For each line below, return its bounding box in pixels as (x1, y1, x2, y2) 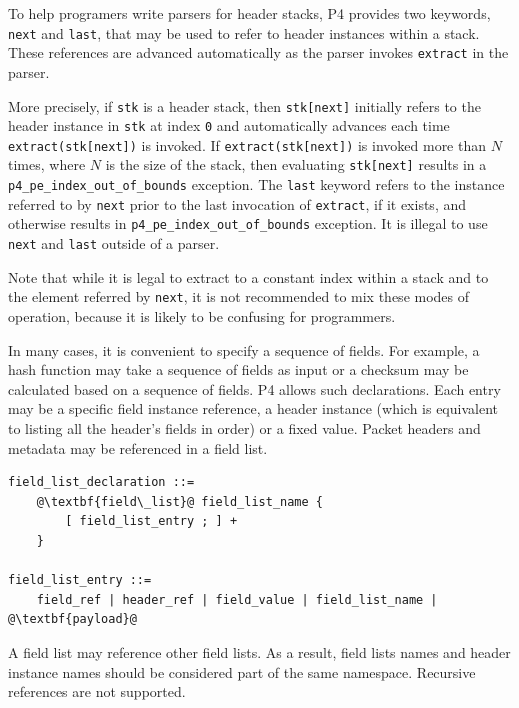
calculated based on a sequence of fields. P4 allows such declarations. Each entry (8, 378, 501, 399)
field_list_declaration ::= (8, 475, 195, 490)
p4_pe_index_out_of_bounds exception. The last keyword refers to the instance (8, 174, 505, 195)
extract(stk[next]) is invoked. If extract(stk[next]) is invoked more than (8, 134, 487, 155)
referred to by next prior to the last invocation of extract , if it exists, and (8, 193, 467, 214)
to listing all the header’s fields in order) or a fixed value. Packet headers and (8, 417, 481, 438)
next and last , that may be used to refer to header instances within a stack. (8, 22, 480, 43)
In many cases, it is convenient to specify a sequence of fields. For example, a (8, 339, 480, 360)
